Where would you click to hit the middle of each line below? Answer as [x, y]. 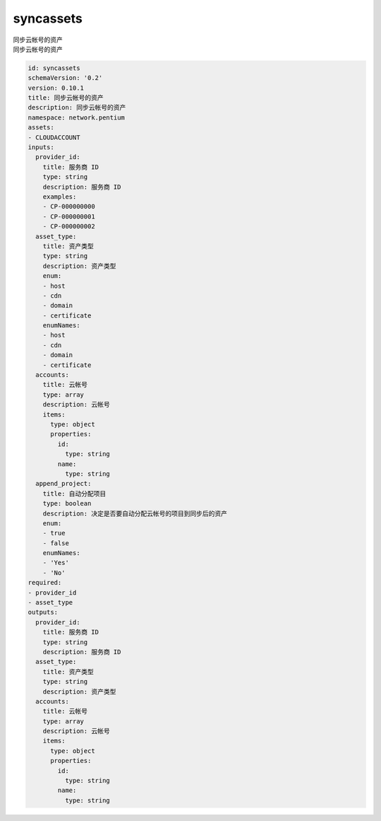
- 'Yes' [56, 563]
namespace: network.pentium [76, 117]
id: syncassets [54, 68]
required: [45, 583]
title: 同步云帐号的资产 [66, 98]
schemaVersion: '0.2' [65, 78]
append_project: [64, 484]
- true [54, 533]
